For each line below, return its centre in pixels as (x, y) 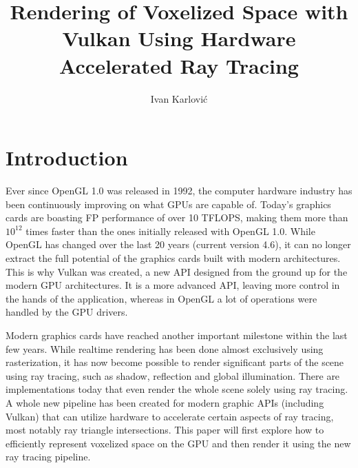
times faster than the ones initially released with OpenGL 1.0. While (170, 231)
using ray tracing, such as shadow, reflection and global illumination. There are (173, 375)
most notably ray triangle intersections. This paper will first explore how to (165, 430)
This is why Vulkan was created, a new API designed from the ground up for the (177, 271)
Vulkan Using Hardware (179, 38)
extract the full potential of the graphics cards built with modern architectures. (173, 258)
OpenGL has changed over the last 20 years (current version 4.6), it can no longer (178, 244)
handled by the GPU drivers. (67, 312)
